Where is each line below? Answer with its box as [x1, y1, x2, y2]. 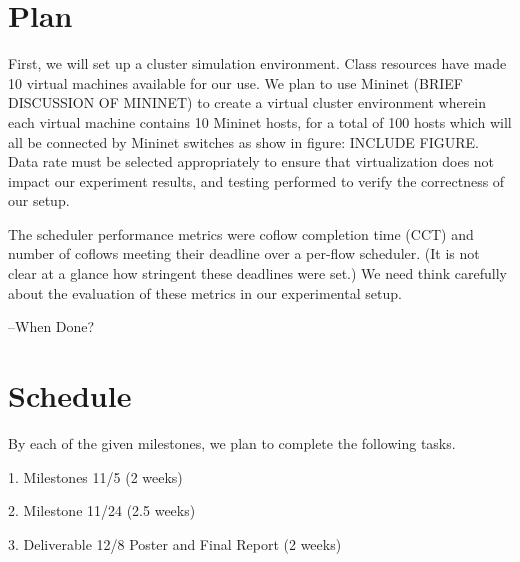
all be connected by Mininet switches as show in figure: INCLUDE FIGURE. [8, 131, 479, 152]
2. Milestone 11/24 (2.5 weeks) [8, 500, 196, 521]
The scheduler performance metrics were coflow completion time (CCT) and [8, 223, 474, 244]
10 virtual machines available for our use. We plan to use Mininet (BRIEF [8, 72, 463, 93]
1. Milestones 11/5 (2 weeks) [8, 466, 183, 487]
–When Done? [8, 316, 95, 337]
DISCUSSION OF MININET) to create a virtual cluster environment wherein [8, 92, 487, 113]
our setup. [8, 190, 70, 211]
